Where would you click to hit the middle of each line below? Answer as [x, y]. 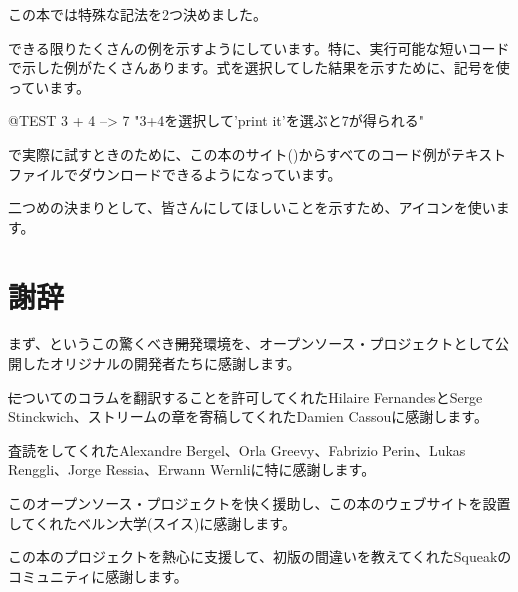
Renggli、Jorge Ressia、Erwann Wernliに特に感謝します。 [192, 469]
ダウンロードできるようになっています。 [209, 173]
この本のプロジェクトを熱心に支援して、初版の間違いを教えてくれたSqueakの [260, 556]
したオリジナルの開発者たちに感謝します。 [161, 363]
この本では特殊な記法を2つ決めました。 [137, 14]
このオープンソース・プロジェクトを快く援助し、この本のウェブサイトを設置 [259, 503]
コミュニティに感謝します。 [98, 575]
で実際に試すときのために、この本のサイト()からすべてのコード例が [229, 153]
